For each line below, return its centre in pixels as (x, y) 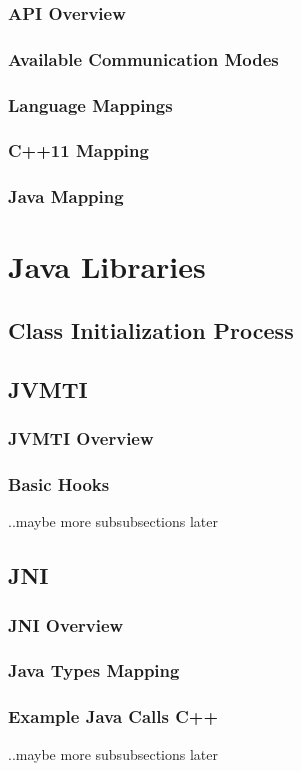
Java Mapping (66, 196)
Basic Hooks (59, 483)
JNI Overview (66, 624)
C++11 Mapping (78, 150)
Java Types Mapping (94, 670)
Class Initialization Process (151, 329)
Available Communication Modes (143, 58)
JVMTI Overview (81, 438)
